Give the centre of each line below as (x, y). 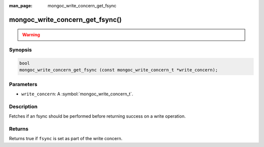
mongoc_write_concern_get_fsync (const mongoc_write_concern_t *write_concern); (119, 70)
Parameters (23, 84)
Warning (31, 35)
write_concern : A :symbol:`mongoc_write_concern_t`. (77, 94)
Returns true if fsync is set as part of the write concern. (66, 139)
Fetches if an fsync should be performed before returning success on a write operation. (97, 116)
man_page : (21, 6)
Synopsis (20, 50)
